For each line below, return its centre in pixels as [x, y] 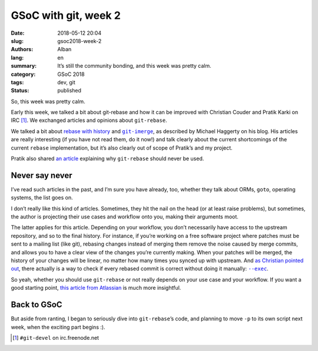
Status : [20, 91]
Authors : [22, 49]
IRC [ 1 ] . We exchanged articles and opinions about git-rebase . [89, 120]
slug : [17, 41]
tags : [17, 82]
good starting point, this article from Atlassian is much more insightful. [96, 288]
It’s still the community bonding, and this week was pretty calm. [134, 66]
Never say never [42, 175]
